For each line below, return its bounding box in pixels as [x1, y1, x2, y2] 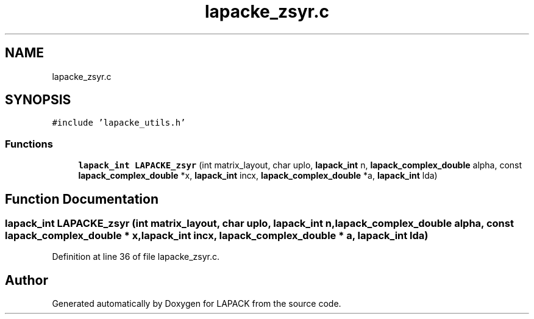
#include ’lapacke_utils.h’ [52, 118, 186, 128]
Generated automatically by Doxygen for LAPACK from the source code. [52, 298, 341, 309]
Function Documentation [5, 191, 158, 207]
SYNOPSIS [5, 92, 71, 108]
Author [5, 272, 48, 288]
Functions [5, 137, 53, 150]
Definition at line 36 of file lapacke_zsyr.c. [52, 251, 220, 262]
